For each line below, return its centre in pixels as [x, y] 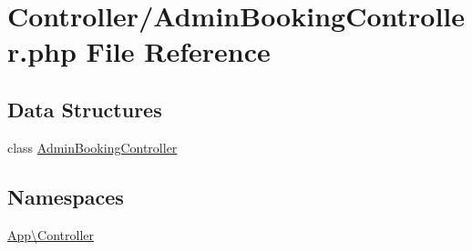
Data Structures [85, 109]
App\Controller [51, 234]
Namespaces [66, 196]
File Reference [178, 51]
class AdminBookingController [92, 147]
